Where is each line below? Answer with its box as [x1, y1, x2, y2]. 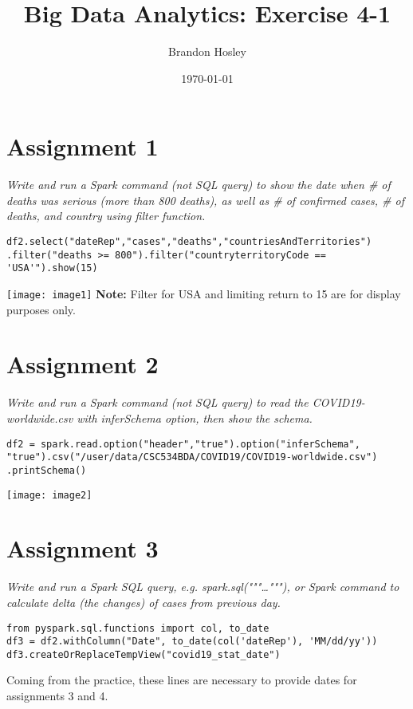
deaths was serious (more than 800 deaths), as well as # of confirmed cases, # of [6, 191, 405, 208]
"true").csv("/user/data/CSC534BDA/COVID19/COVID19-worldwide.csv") [6, 451, 378, 463]
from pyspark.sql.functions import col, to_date [6, 622, 269, 634]
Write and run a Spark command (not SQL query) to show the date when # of [6, 176, 391, 193]
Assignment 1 [6, 130, 159, 163]
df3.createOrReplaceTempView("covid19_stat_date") [6, 648, 281, 660]
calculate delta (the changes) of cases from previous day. [6, 593, 281, 610]
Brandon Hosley [168, 43, 246, 60]
